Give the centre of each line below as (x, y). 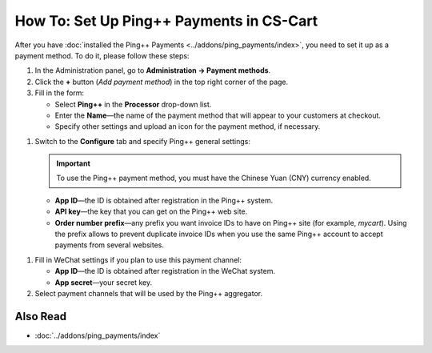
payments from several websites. (109, 245)
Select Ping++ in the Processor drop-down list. (133, 104)
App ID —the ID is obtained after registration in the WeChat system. (165, 271)
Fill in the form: (59, 93)
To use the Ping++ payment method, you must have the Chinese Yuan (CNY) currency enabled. (214, 178)
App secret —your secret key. (103, 282)
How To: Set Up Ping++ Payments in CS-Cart (166, 21)
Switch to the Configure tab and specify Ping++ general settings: (143, 141)
